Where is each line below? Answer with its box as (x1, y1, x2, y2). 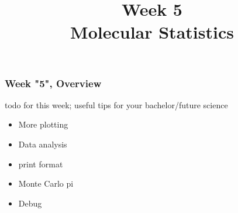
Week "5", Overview (5, 75, 102, 90)
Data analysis (18, 138, 67, 150)
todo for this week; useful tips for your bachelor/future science (5, 98, 228, 111)
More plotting (18, 118, 68, 130)
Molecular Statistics (70, 20, 234, 44)
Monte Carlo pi (18, 177, 74, 190)
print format (18, 157, 63, 170)
